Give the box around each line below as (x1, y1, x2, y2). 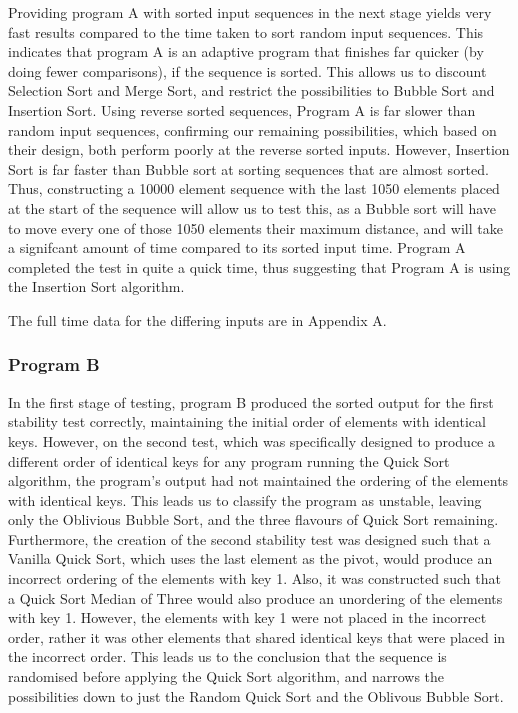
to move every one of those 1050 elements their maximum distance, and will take (8, 217, 503, 238)
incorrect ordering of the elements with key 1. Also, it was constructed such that (8, 568, 501, 589)
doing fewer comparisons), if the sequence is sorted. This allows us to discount (8, 60, 487, 81)
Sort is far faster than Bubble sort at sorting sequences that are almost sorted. (8, 158, 489, 179)
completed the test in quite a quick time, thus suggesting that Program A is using (8, 256, 511, 277)
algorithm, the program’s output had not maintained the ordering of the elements (8, 470, 509, 491)
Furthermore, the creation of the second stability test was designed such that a (8, 528, 491, 549)
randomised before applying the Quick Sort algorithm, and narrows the (8, 666, 445, 687)
